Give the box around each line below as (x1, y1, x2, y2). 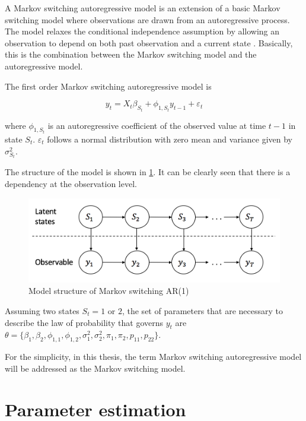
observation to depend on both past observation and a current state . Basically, (5, 36, 293, 49)
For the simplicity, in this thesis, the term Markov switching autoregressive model (5, 350, 302, 363)
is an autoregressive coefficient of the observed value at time (47, 119, 266, 131)
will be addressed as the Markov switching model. (5, 362, 186, 374)
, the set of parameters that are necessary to (122, 304, 283, 316)
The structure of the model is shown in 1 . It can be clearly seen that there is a (5, 166, 291, 178)
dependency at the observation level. (5, 178, 137, 190)
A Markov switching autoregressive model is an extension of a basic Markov (5, 2, 280, 14)
